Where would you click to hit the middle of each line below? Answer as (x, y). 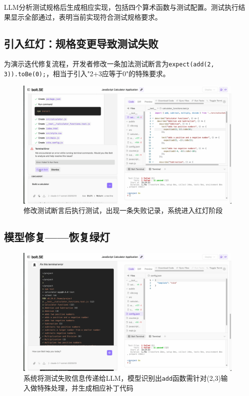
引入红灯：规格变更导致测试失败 (81, 43)
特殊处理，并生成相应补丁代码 (85, 387)
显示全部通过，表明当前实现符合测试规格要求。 (86, 16)
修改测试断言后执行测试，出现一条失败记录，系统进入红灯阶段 (123, 210)
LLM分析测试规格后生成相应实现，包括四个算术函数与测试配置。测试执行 (121, 7)
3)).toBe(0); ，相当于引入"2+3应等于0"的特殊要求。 (87, 74)
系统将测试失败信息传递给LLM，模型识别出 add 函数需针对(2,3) (122, 378)
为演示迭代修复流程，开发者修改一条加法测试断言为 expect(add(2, (109, 64)
